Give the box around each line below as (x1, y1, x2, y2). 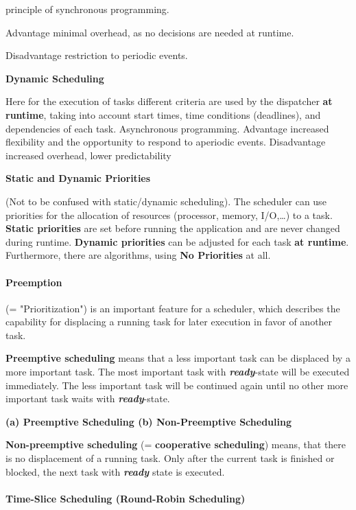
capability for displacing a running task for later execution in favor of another (5, 314, 333, 329)
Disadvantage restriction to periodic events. (5, 48, 188, 62)
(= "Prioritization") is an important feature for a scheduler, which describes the (5, 301, 340, 315)
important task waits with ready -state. (5, 391, 170, 406)
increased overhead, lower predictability (5, 148, 171, 162)
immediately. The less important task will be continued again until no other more (5, 378, 348, 392)
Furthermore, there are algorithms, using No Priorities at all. (5, 248, 271, 262)
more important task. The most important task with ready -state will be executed (5, 364, 350, 379)
